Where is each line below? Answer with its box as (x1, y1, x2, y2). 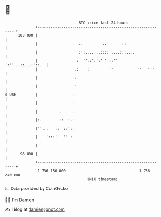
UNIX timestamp (87, 176, 118, 182)
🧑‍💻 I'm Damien (5, 197, 35, 203)
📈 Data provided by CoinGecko (5, 186, 68, 191)
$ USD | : (5, 92, 75, 97)
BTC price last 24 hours (78, 20, 129, 25)
